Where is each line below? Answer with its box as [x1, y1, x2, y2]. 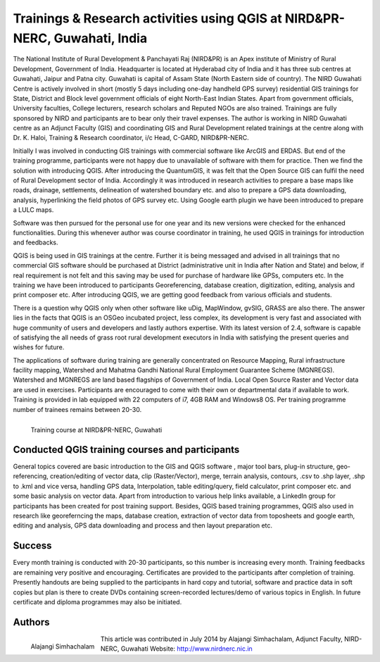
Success [13, 539, 52, 552]
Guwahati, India [53, 30, 148, 46]
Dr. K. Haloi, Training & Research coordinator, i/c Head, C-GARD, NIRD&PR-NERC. [13, 134, 249, 142]
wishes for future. [13, 343, 65, 351]
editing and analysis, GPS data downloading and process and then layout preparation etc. [13, 521, 273, 530]
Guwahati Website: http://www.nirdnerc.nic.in [120, 644, 253, 653]
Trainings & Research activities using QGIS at [13, 11, 283, 26]
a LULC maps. [13, 206, 54, 214]
